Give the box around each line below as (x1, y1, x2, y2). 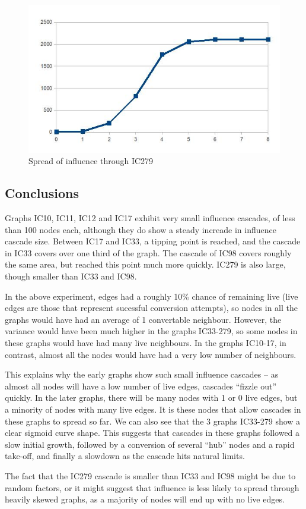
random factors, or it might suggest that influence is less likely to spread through (5, 481, 299, 494)
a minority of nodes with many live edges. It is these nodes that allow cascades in (5, 403, 301, 416)
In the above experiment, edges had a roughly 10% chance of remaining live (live (5, 290, 298, 302)
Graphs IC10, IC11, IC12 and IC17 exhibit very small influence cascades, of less (5, 212, 295, 224)
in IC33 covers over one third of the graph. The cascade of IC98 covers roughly (5, 246, 292, 259)
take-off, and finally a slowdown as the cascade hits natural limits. (5, 450, 245, 462)
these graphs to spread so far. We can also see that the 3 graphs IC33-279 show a (5, 414, 301, 427)
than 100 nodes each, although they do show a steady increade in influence (5, 223, 276, 235)
